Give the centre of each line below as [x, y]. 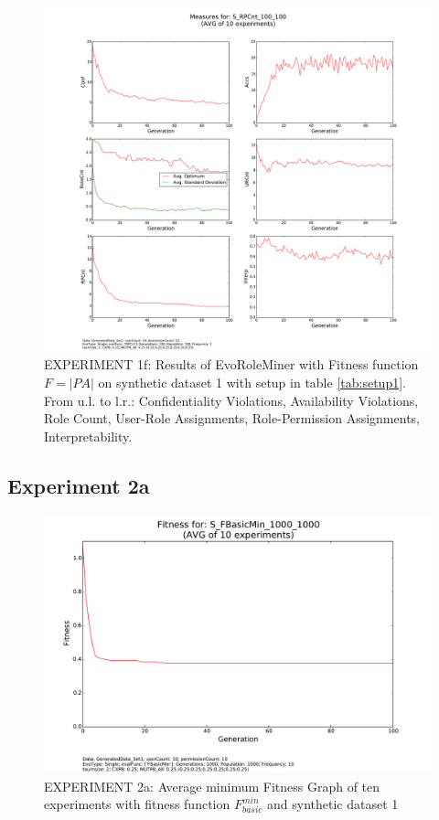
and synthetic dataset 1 [333, 804]
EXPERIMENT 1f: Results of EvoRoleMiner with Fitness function [231, 364]
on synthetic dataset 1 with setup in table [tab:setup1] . [252, 382]
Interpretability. [88, 436]
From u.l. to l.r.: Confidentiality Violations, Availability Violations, [231, 400]
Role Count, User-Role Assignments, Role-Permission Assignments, [232, 418]
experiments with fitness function [137, 804]
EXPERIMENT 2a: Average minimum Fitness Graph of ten [212, 786]
